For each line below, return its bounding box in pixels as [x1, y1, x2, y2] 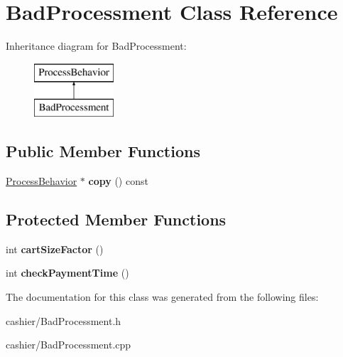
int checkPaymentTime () [6, 265, 129, 280]
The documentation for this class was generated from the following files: [6, 289, 319, 304]
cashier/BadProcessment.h [6, 313, 121, 328]
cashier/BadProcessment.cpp [6, 337, 131, 352]
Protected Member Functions [6, 208, 227, 230]
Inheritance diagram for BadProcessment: [6, 38, 187, 53]
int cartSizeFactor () [6, 241, 104, 256]
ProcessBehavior [6, 174, 77, 188]
